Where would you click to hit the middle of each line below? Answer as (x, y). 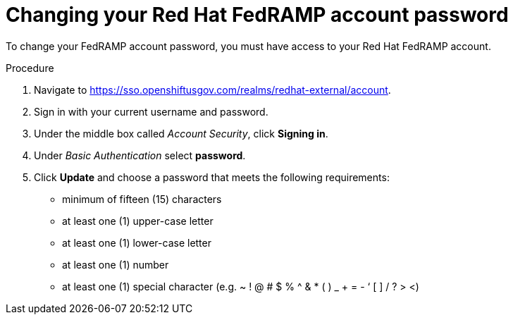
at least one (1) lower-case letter (137, 242)
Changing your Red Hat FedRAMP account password (257, 15)
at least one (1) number (116, 264)
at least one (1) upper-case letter (138, 221)
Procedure (30, 68)
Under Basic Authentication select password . (140, 155)
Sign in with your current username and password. (151, 111)
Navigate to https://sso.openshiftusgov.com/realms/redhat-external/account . (212, 90)
